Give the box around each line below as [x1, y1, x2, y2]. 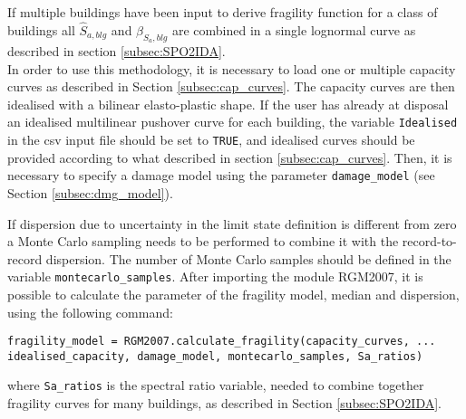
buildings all [7, 20, 75, 39]
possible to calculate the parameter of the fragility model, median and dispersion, [7, 284, 460, 303]
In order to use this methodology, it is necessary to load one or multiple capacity [7, 59, 456, 78]
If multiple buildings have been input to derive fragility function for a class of [7, 3, 438, 21]
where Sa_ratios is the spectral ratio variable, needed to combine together [7, 376, 424, 395]
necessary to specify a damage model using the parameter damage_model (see [7, 166, 435, 185]
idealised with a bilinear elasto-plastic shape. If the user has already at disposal [7, 94, 449, 113]
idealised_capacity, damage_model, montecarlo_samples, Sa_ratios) [7, 349, 423, 363]
